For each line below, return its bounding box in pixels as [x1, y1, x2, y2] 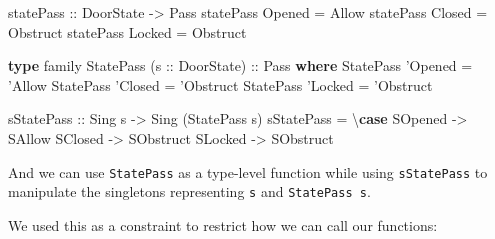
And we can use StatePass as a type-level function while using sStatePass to [8, 161, 488, 182]
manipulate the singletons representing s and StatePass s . [8, 181, 371, 202]
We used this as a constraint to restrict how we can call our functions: [8, 214, 438, 235]
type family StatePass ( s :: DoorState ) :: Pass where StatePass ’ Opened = [8, 55, 473, 76]
